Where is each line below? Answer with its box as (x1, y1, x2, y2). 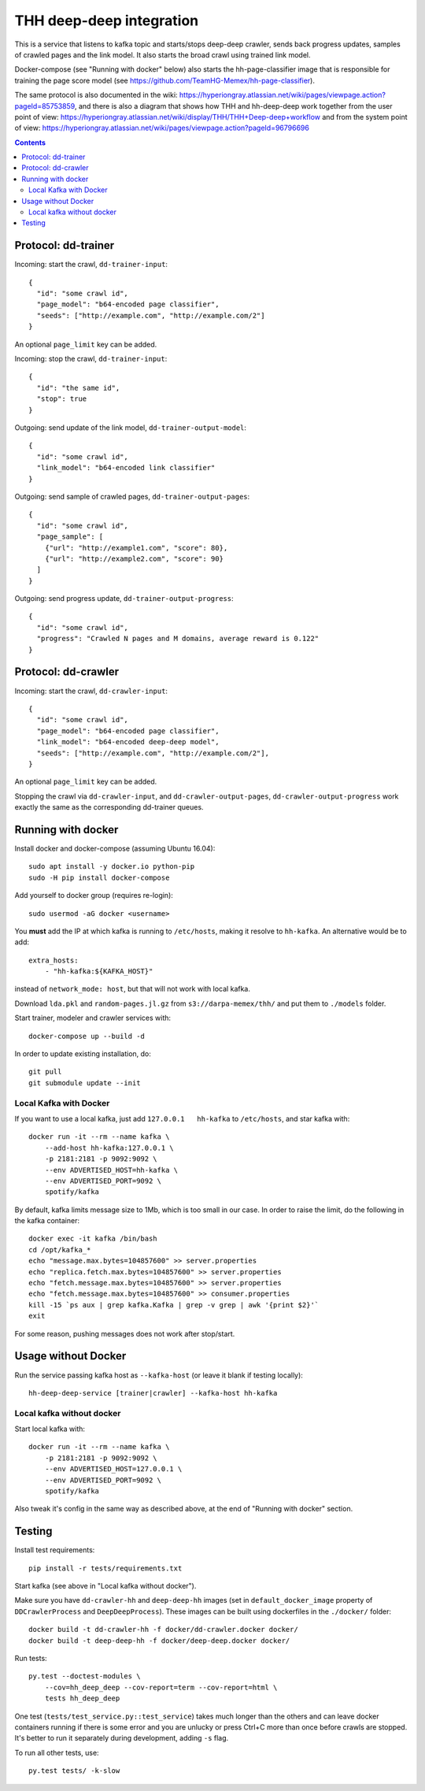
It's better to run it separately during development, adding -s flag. (14, 1734, 229, 1743)
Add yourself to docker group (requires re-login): (14, 891, 173, 900)
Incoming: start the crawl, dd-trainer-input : (14, 260, 168, 269)
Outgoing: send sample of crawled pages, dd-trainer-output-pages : (14, 491, 250, 501)
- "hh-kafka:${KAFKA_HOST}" (44, 967, 153, 976)
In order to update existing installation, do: (14, 1049, 151, 1059)
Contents (14, 138, 46, 147)
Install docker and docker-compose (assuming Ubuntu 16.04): (14, 844, 216, 853)
